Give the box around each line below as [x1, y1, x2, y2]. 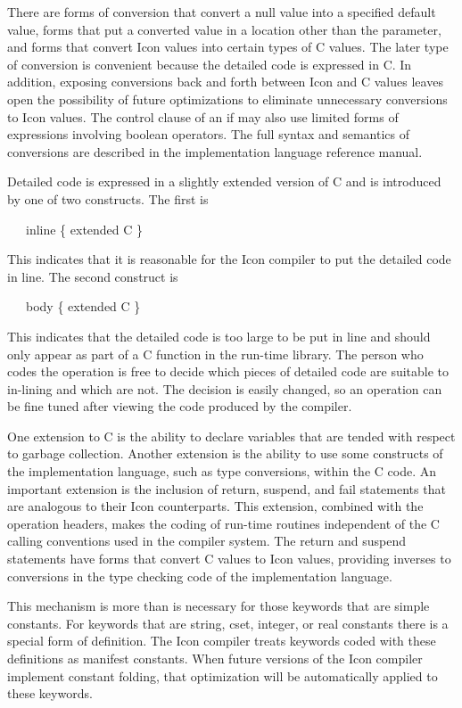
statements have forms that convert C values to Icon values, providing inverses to [7, 549, 451, 568]
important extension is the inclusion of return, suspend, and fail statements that [7, 479, 446, 498]
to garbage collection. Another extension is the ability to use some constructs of [7, 444, 443, 463]
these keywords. [7, 684, 93, 703]
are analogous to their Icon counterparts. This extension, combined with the [7, 497, 424, 515]
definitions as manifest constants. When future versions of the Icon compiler [7, 649, 423, 667]
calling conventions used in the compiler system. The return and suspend [7, 531, 407, 550]
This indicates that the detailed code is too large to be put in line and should [7, 326, 431, 345]
